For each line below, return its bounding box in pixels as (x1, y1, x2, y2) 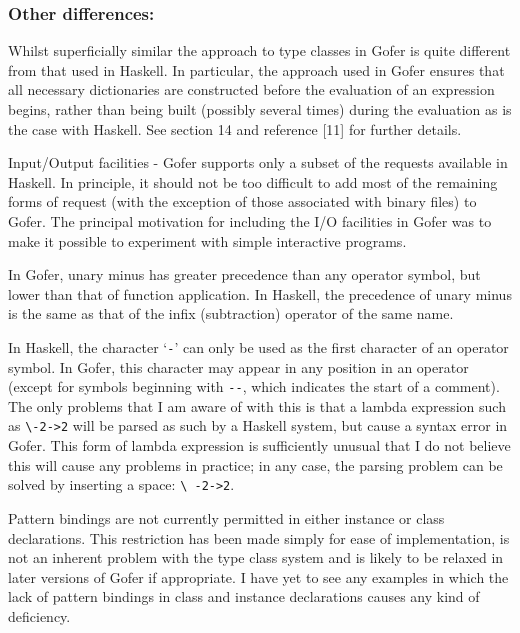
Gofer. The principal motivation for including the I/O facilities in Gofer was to (8, 210, 492, 231)
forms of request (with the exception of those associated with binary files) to (8, 191, 477, 212)
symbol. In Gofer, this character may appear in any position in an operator (8, 356, 469, 377)
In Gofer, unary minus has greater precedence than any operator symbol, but (8, 264, 481, 285)
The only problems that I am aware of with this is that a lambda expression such (8, 395, 506, 416)
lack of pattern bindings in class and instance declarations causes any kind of (8, 586, 480, 607)
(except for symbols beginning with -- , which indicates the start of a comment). (8, 376, 500, 397)
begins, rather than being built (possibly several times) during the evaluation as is (8, 99, 512, 119)
